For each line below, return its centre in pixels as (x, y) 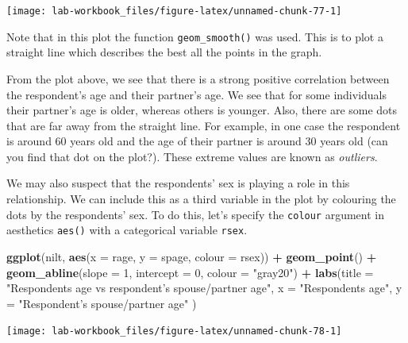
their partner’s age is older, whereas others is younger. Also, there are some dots (202, 110)
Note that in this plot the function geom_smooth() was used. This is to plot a (195, 36)
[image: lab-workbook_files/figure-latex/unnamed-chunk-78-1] (174, 331)
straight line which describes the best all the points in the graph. (164, 52)
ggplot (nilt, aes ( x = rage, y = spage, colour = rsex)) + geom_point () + (192, 256)
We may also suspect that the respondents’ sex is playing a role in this (178, 183)
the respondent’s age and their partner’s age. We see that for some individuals (196, 94)
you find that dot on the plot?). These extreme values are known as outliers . (192, 156)
